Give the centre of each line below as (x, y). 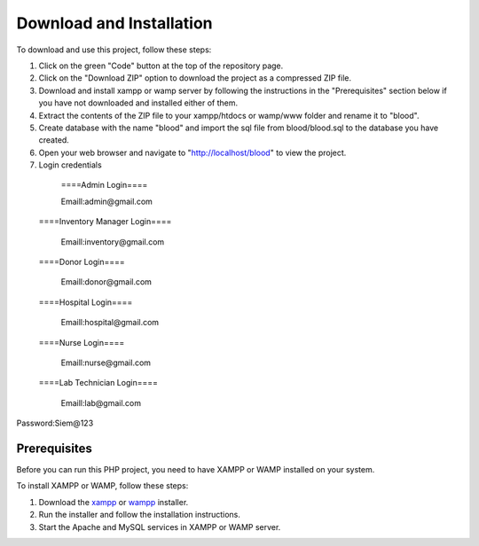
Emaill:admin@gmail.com (106, 201)
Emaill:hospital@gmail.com (110, 323)
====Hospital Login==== (86, 302)
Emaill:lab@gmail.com (101, 402)
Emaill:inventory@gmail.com (113, 242)
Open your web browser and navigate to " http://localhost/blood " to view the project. (192, 152)
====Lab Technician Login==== (98, 383)
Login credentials (70, 165)
